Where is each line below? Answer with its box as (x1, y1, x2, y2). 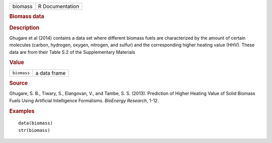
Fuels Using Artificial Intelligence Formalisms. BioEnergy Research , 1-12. (9, 97, 159, 103)
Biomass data (9, 13, 45, 20)
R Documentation (38, 3, 80, 10)
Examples (9, 107, 35, 114)
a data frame (35, 69, 66, 77)
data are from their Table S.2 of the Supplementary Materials (9, 49, 135, 55)
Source (9, 80, 28, 87)
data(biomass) (18, 120, 53, 126)
